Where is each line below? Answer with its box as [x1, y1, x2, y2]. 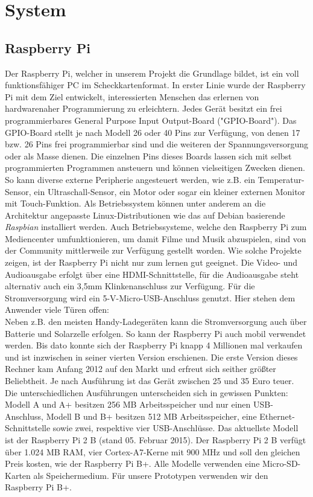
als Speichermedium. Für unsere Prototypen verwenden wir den [33, 469, 268, 481]
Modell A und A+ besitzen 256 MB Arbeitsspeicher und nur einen [5, 398, 251, 411]
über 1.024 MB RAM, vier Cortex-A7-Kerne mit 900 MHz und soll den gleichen [5, 445, 300, 458]
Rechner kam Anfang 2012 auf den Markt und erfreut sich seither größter [5, 362, 276, 375]
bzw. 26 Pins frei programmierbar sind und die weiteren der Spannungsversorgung [5, 138, 308, 150]
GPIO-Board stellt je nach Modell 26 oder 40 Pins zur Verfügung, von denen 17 [5, 126, 300, 138]
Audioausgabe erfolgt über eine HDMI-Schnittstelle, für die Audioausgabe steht [5, 268, 299, 280]
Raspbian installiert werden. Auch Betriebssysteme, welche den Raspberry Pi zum [5, 220, 307, 233]
